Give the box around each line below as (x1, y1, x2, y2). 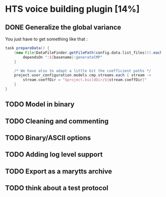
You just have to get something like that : (5, 36, 88, 42)
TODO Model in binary (5, 100, 75, 109)
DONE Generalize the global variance (5, 23, 122, 32)
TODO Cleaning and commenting (5, 117, 109, 125)
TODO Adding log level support (5, 150, 103, 159)
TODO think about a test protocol (5, 184, 109, 193)
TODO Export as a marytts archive (5, 167, 112, 175)
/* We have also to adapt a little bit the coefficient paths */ (14, 68, 152, 73)
